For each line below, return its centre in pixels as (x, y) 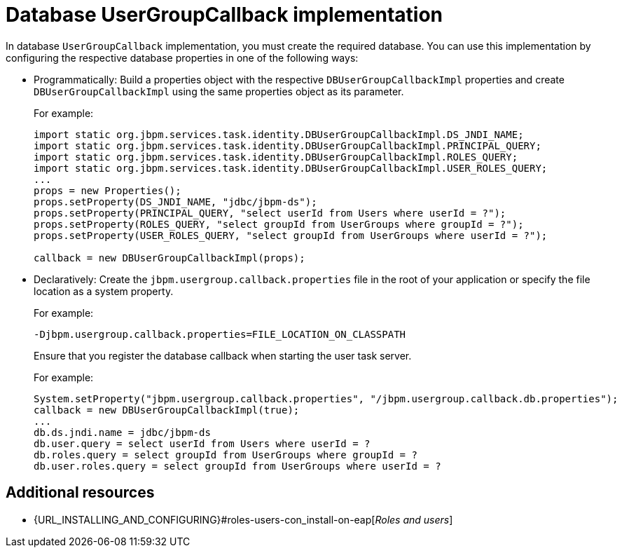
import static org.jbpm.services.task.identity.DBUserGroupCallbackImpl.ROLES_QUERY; (276, 157)
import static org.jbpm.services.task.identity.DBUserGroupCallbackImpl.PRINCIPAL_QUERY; (288, 145)
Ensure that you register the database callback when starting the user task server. (223, 355)
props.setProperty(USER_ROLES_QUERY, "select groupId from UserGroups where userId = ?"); (291, 235)
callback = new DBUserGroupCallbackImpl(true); (167, 410)
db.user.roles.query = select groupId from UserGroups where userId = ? (237, 466)
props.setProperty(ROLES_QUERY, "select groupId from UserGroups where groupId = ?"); (279, 224)
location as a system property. (104, 291)
